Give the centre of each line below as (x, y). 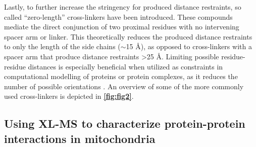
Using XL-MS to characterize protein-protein (125, 123)
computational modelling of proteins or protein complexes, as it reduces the (121, 76)
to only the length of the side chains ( (62, 46)
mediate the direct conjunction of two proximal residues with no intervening (122, 27)
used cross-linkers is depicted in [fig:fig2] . (69, 96)
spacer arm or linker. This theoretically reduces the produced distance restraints (128, 36)
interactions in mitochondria (80, 138)
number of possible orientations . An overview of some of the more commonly (124, 86)
